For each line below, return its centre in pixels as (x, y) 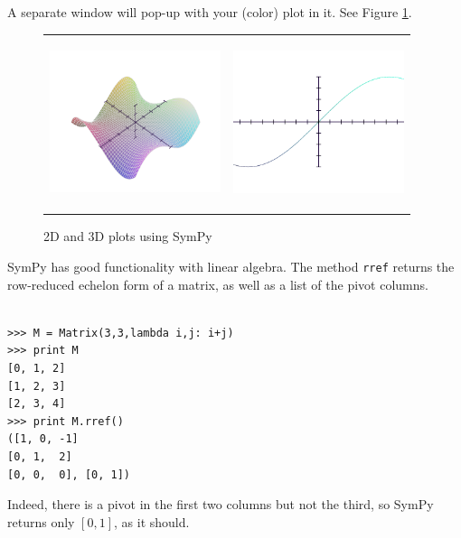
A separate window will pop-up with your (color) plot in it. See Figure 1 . (210, 12)
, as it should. (152, 521)
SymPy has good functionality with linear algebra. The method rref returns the (231, 266)
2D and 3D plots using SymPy (128, 236)
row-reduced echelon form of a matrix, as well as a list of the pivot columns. (218, 284)
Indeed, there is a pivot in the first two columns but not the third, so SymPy (221, 504)
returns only (41, 521)
